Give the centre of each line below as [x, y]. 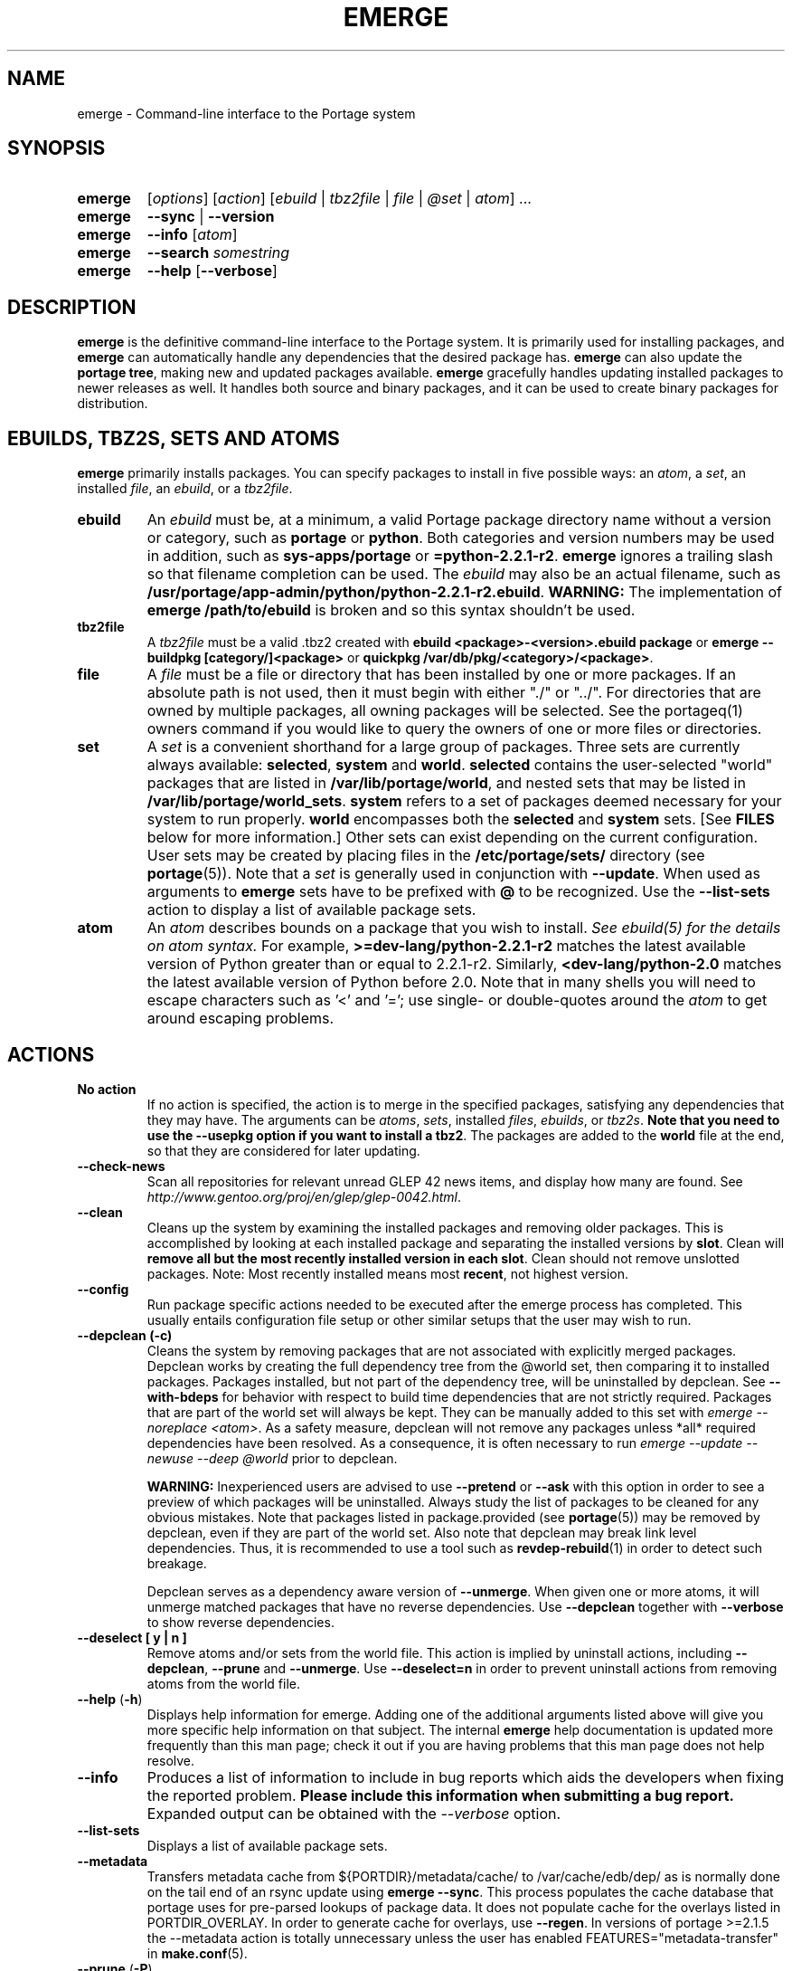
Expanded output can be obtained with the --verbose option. [354, 1813]
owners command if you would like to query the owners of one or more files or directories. [454, 729]
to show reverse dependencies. [240, 1622]
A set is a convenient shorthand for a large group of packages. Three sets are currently [443, 747]
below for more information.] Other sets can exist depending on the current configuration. [453, 838]
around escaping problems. [240, 1019]
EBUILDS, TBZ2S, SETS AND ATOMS [174, 438]
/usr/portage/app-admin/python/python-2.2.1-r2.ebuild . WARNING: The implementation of [464, 592]
